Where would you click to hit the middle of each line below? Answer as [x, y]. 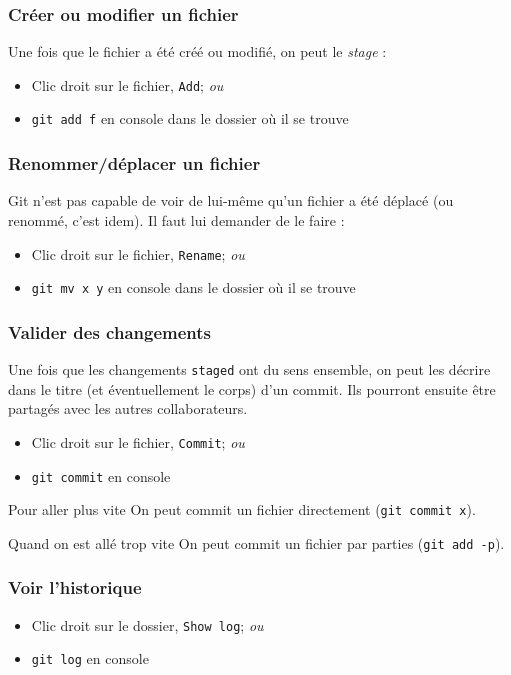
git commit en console [101, 475]
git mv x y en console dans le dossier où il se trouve [193, 287]
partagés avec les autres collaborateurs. [128, 408]
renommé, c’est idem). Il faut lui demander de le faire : [176, 219]
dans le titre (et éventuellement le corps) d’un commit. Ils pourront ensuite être [252, 388]
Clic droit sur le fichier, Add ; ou [127, 84]
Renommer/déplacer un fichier [134, 163]
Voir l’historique [75, 587]
